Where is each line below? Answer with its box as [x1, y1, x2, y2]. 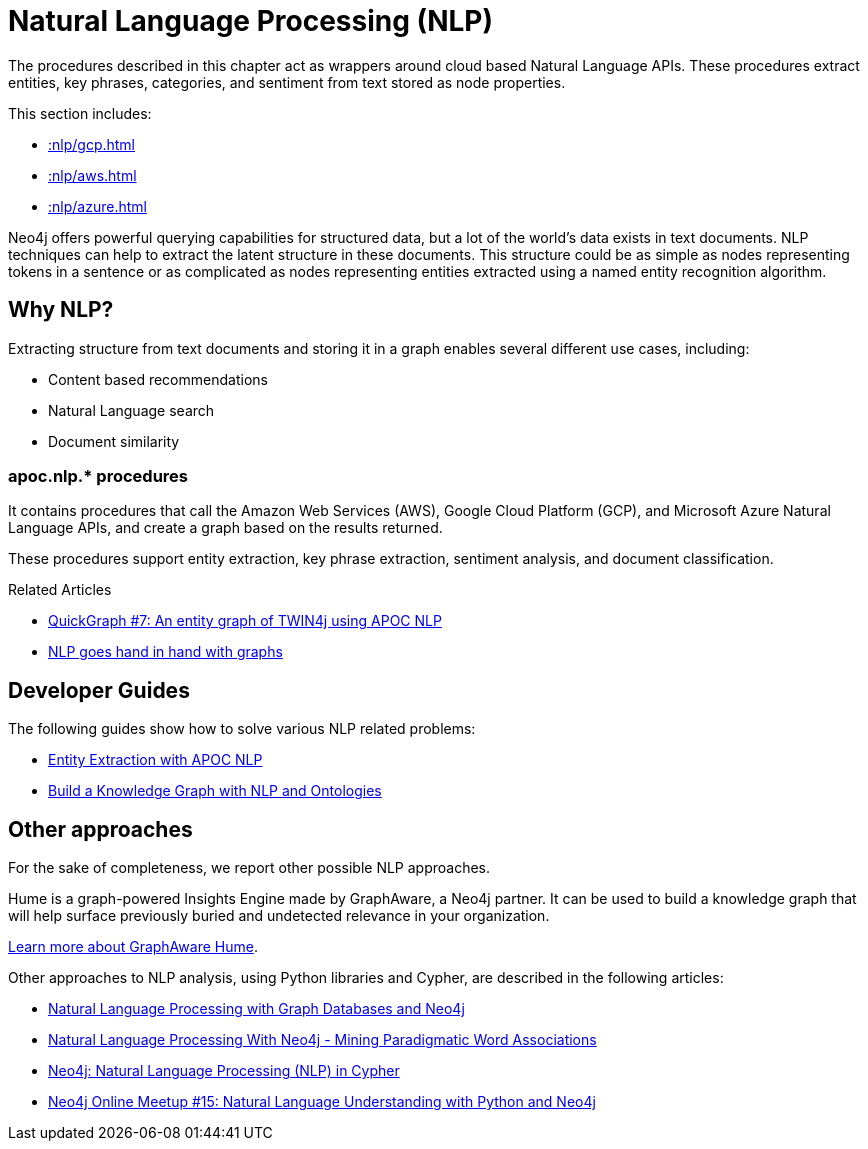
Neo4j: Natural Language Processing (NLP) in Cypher [48, 1062, 400, 1080]
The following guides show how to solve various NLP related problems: [8, 720, 476, 738]
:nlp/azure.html [48, 197, 147, 215]
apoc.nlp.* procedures [8, 465, 188, 486]
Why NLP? [8, 297, 114, 323]
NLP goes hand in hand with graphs [48, 643, 283, 661]
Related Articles [8, 581, 112, 599]
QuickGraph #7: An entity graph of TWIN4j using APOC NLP [48, 612, 442, 630]
